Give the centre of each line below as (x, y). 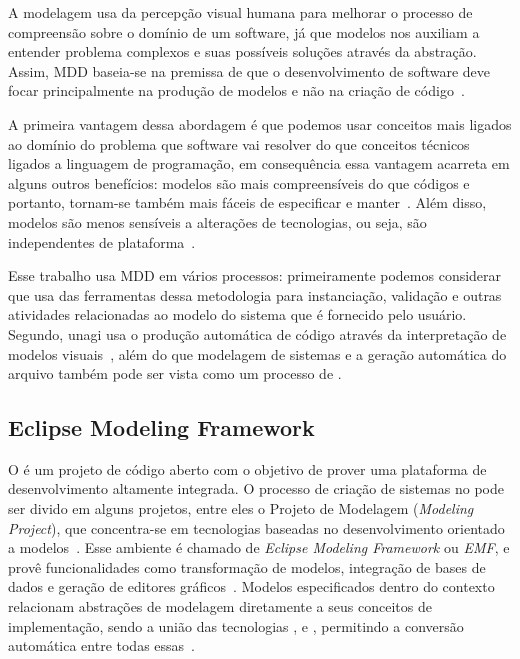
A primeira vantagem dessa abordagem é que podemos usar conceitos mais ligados (260, 123)
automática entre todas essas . (101, 645)
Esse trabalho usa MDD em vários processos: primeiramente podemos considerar (255, 275)
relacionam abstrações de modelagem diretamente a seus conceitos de (220, 606)
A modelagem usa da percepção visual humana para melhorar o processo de (240, 12)
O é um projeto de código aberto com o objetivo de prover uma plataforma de (247, 468)
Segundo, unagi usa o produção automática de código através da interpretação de (257, 333)
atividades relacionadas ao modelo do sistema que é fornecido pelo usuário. (237, 314)
